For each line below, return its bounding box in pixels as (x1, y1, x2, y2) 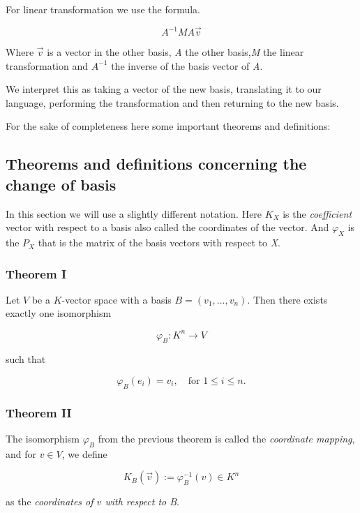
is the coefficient (283, 206, 352, 221)
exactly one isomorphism (6, 306, 112, 320)
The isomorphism (6, 431, 80, 445)
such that (6, 352, 46, 366)
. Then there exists (247, 292, 328, 306)
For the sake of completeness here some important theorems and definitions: (6, 119, 331, 133)
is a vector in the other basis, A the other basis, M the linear (47, 45, 304, 59)
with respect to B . (105, 494, 180, 509)
